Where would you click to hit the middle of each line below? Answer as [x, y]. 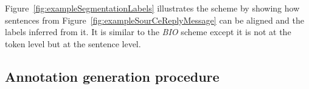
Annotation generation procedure [112, 76]
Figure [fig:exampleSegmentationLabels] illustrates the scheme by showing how [152, 8]
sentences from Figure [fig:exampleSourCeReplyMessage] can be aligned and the [155, 20]
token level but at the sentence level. [73, 43]
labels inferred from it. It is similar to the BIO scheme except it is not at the [148, 32]
